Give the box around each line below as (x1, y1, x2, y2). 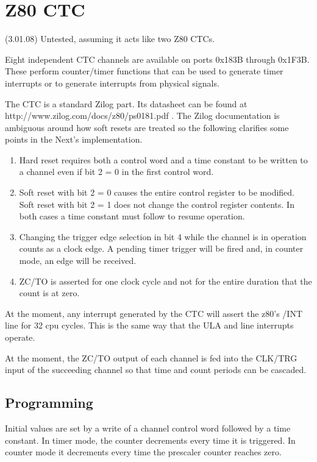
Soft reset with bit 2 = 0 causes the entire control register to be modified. (19, 186, 294, 199)
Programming (5, 393, 93, 412)
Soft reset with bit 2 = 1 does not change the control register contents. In (19, 197, 294, 210)
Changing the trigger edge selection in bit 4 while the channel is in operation (19, 230, 307, 243)
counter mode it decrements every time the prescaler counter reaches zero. (5, 446, 282, 458)
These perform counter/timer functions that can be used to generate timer (5, 65, 283, 77)
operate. (5, 331, 35, 343)
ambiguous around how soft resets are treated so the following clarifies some (5, 121, 289, 133)
